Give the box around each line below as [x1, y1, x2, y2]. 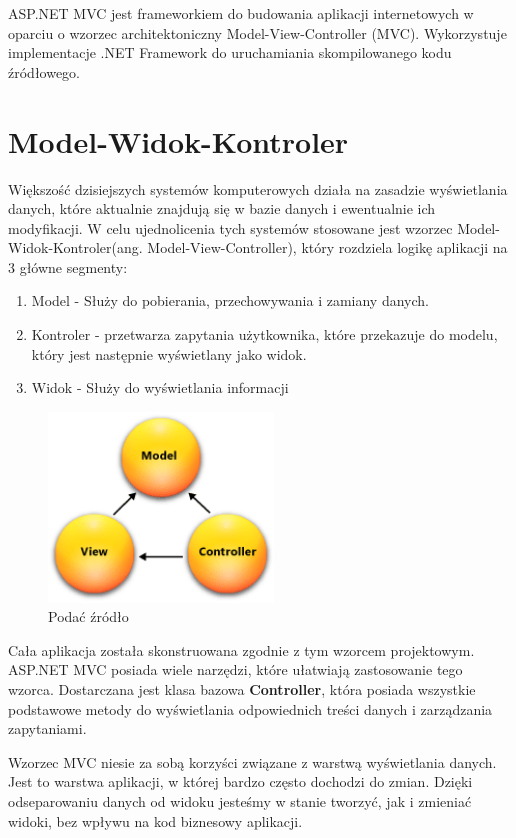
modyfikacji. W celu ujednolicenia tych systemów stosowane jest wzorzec [8, 217, 453, 238]
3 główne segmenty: [8, 256, 128, 277]
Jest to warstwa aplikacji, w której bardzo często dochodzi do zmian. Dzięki [8, 771, 473, 792]
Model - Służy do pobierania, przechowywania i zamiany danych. [31, 290, 429, 311]
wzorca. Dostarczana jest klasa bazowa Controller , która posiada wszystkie [8, 679, 476, 700]
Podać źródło [48, 606, 129, 627]
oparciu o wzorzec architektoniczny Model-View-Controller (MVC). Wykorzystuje [8, 22, 507, 43]
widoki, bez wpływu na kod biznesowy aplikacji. [8, 810, 303, 831]
